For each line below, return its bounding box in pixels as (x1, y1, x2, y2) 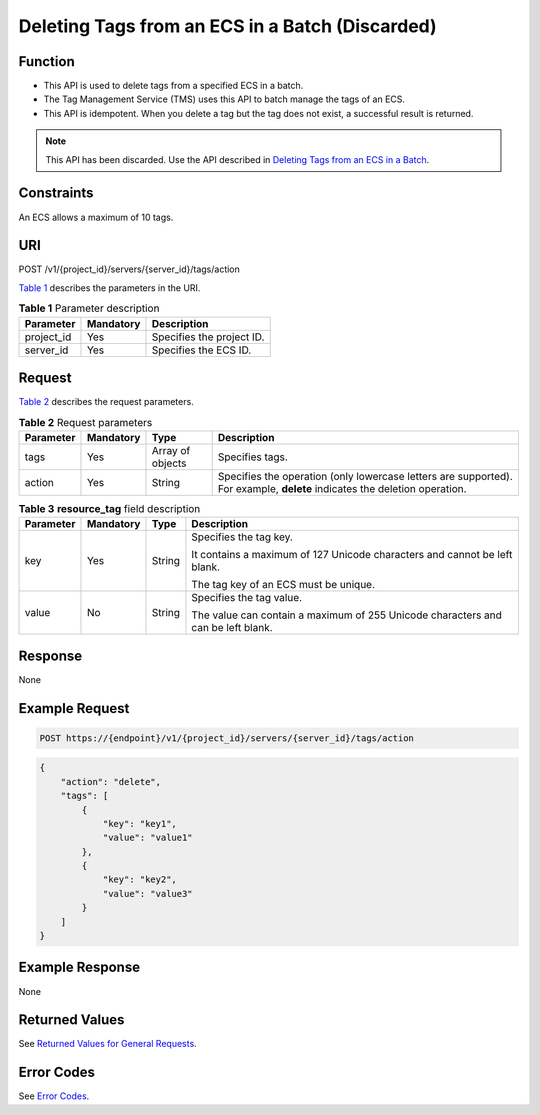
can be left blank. (191, 621, 274, 635)
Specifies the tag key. (191, 530, 294, 544)
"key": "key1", (102, 818, 177, 829)
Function (18, 53, 75, 70)
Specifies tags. (217, 450, 289, 464)
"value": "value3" (102, 888, 194, 899)
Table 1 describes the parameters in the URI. (18, 281, 201, 294)
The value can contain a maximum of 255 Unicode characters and (191, 608, 502, 622)
